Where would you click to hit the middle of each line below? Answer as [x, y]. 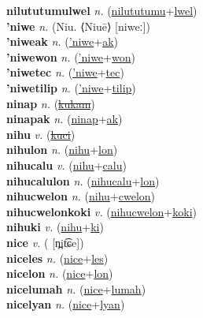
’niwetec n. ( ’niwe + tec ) [65, 72]
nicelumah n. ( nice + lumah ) [76, 288]
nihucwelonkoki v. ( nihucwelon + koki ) [101, 211]
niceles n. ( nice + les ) [57, 258]
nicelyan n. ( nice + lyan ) [66, 304]
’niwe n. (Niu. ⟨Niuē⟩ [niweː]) [78, 26]
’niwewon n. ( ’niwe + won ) [71, 56]
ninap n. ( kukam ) [51, 103]
